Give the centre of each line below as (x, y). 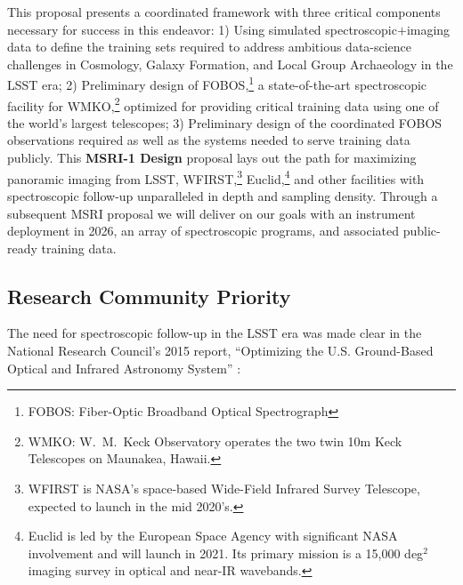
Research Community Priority (149, 296)
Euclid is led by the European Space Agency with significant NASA (213, 536)
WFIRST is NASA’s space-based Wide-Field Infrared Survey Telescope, (224, 489)
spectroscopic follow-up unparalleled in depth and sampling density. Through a (223, 195)
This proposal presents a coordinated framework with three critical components (224, 12)
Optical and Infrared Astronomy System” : (124, 368)
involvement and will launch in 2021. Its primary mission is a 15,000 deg (226, 553)
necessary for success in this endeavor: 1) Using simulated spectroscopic (202, 29)
